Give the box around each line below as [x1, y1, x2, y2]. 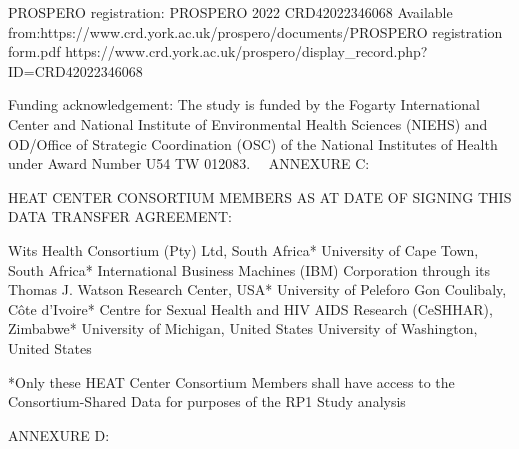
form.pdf [8, 41, 61, 62]
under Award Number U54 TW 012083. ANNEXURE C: [8, 153, 370, 174]
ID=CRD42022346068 [8, 60, 143, 81]
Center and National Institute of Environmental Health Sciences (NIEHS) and [8, 113, 488, 134]
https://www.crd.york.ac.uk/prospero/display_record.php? [65, 41, 428, 62]
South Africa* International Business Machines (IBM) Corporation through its [8, 259, 491, 280]
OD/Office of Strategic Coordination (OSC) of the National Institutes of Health [8, 133, 498, 154]
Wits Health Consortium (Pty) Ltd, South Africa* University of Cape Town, [8, 239, 479, 260]
